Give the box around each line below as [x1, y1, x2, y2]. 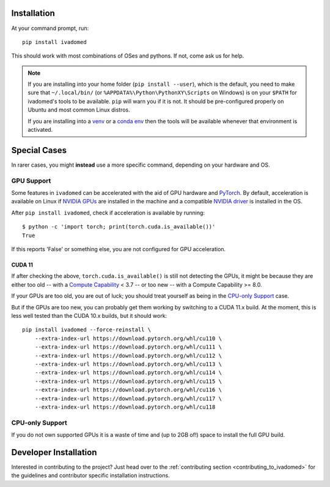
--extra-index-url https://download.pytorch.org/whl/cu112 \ [34, 352, 222, 359]
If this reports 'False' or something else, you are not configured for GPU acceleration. [11, 246, 226, 253]
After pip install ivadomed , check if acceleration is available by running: [11, 209, 205, 216]
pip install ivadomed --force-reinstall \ [22, 327, 152, 333]
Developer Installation [11, 447, 97, 458]
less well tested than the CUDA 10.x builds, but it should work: [11, 312, 167, 319]
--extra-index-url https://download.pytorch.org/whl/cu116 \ [34, 387, 222, 393]
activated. [28, 126, 53, 134]
